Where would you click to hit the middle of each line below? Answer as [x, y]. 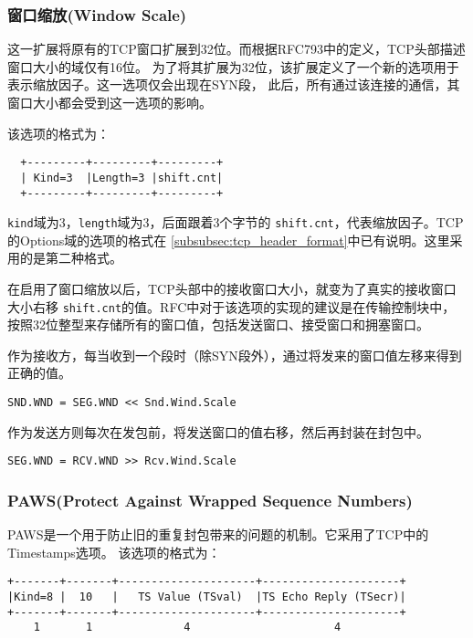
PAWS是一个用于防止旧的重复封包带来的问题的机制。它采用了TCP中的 [218, 534]
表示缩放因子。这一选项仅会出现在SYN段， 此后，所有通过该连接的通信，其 [234, 84]
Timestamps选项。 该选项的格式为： [114, 552]
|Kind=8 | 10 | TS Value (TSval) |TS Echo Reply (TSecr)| [207, 597]
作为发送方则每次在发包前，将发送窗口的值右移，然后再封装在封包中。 [218, 431]
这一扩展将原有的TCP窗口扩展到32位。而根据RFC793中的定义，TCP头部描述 [236, 49]
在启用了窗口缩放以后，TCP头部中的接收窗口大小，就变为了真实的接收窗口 [232, 288]
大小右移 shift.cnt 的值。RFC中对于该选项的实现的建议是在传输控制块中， [231, 306]
